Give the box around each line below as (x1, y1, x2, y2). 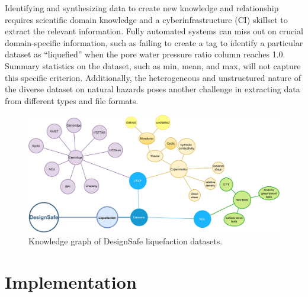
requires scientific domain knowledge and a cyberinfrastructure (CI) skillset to (5, 13, 288, 25)
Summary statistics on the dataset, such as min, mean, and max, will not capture (5, 59, 301, 72)
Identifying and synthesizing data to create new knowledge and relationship (5, 2, 279, 14)
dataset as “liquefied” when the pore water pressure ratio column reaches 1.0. (5, 48, 285, 60)
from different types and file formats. (5, 94, 139, 106)
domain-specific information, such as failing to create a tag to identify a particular (5, 36, 303, 49)
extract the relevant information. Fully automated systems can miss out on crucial (5, 25, 303, 37)
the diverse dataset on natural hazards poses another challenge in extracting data (5, 83, 300, 95)
